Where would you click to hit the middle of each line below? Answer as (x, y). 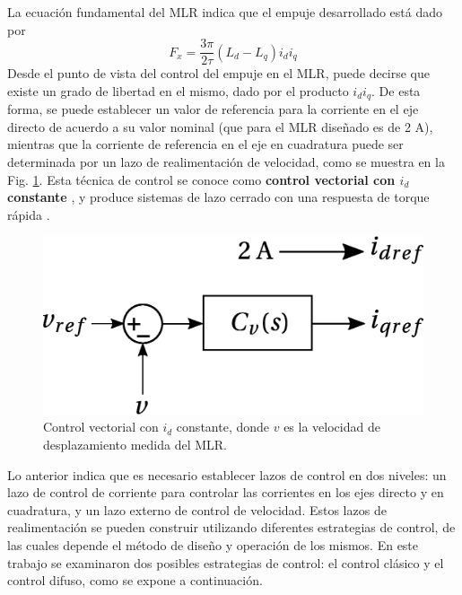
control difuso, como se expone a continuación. (135, 580)
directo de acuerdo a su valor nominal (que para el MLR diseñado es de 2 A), (220, 126)
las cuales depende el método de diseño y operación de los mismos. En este (213, 544)
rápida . (29, 214)
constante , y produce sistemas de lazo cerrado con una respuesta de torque (218, 197)
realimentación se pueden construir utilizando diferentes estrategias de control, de (231, 527)
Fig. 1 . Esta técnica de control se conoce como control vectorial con (201, 179)
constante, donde (223, 427)
